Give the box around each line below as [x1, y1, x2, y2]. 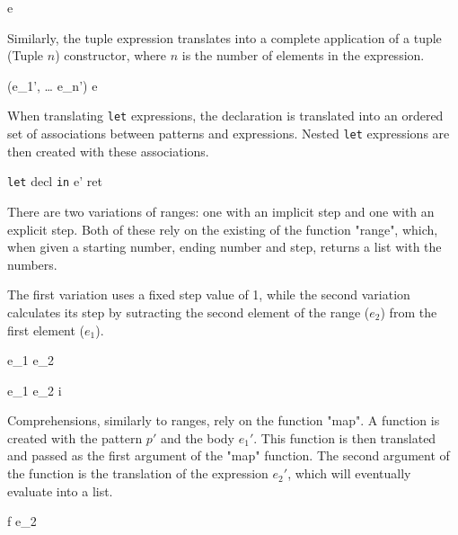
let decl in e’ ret [7, 172, 102, 191]
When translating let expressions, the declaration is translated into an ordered [7, 106, 444, 125]
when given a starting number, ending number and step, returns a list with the [7, 237, 442, 256]
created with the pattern [7, 428, 143, 447]
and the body [160, 428, 235, 447]
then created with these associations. [7, 141, 209, 160]
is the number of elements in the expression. [181, 46, 425, 65]
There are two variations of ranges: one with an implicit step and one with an [7, 201, 435, 220]
